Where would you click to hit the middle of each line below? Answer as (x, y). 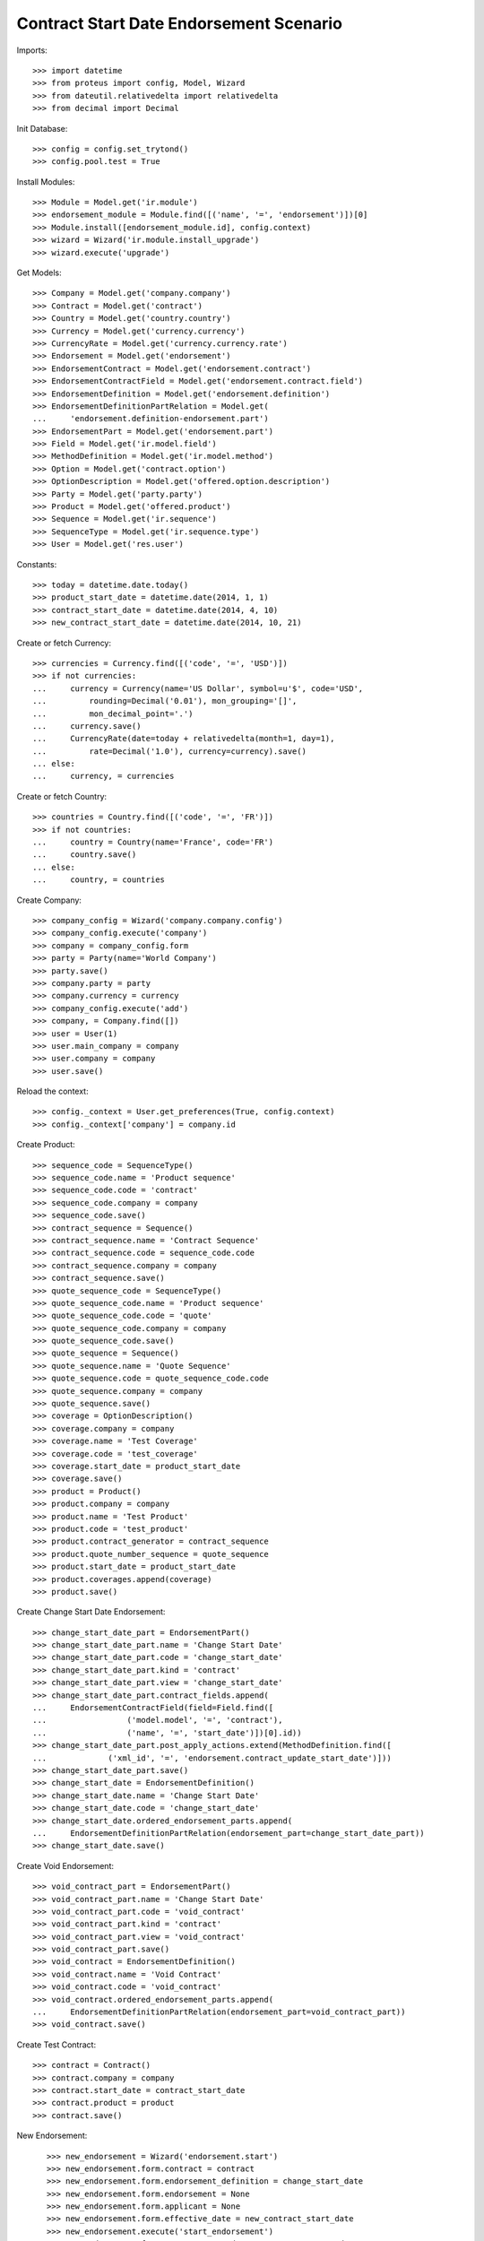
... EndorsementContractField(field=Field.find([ (153, 1708)
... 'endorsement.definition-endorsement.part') (151, 419)
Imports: (32, 50)
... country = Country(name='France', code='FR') (153, 842)
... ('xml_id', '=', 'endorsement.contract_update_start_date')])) (212, 1758)
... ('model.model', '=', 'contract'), (158, 1720)
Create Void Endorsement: (65, 1865)
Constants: (37, 564)
